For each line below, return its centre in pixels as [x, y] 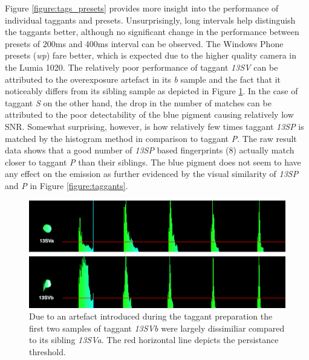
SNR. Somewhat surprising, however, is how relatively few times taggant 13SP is [154, 126]
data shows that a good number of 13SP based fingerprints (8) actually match [150, 150]
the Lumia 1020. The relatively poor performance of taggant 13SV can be [141, 67]
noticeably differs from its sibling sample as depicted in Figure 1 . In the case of [151, 91]
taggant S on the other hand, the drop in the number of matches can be [138, 102]
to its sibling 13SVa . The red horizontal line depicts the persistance [154, 340]
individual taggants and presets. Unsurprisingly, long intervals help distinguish [150, 20]
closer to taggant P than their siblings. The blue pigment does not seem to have [153, 162]
